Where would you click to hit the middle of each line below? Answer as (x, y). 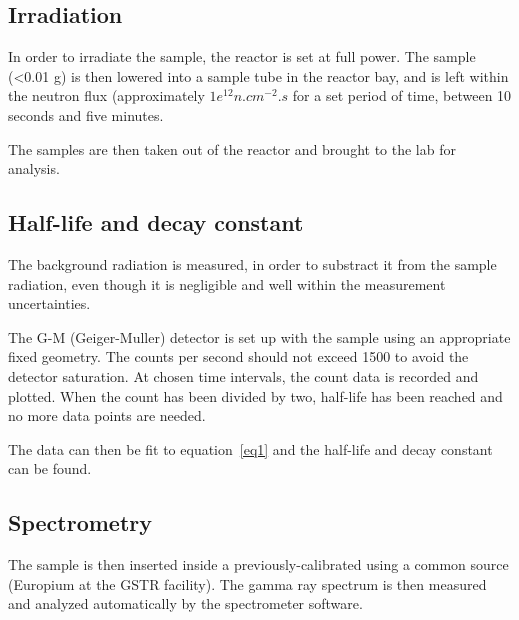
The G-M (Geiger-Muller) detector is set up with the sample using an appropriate (259, 336)
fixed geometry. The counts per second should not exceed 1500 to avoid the (238, 356)
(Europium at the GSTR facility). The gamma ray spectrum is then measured (247, 583)
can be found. (50, 468)
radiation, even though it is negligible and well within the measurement (227, 283)
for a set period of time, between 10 (402, 95)
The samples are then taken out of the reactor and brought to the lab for (232, 148)
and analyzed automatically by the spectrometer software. (185, 603)
